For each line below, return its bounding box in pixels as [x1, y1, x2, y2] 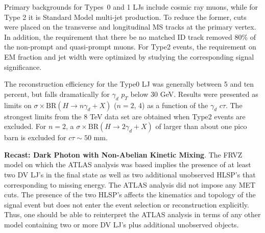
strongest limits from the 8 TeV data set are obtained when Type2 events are [4, 111, 246, 121]
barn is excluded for [4, 132, 66, 143]
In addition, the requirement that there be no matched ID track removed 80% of [4, 31, 256, 42]
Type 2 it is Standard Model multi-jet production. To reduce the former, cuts [4, 11, 247, 22]
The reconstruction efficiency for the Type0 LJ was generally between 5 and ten [4, 79, 254, 89]
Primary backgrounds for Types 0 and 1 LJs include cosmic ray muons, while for [4, 2, 258, 12]
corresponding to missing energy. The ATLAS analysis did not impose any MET [4, 179, 256, 190]
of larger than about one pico [155, 121, 247, 132]
